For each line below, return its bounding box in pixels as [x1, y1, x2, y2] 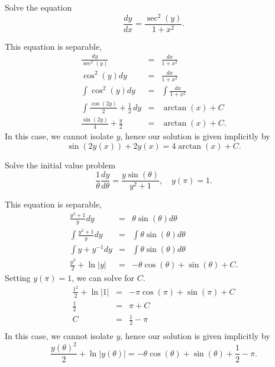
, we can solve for [72, 272, 135, 284]
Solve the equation [5, 1, 72, 13]
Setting [5, 272, 31, 284]
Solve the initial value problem [5, 158, 116, 171]
